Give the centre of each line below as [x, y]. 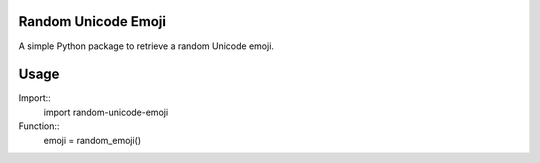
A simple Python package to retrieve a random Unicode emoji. [146, 46]
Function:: [39, 126]
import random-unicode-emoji [106, 112]
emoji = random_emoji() [92, 140]
